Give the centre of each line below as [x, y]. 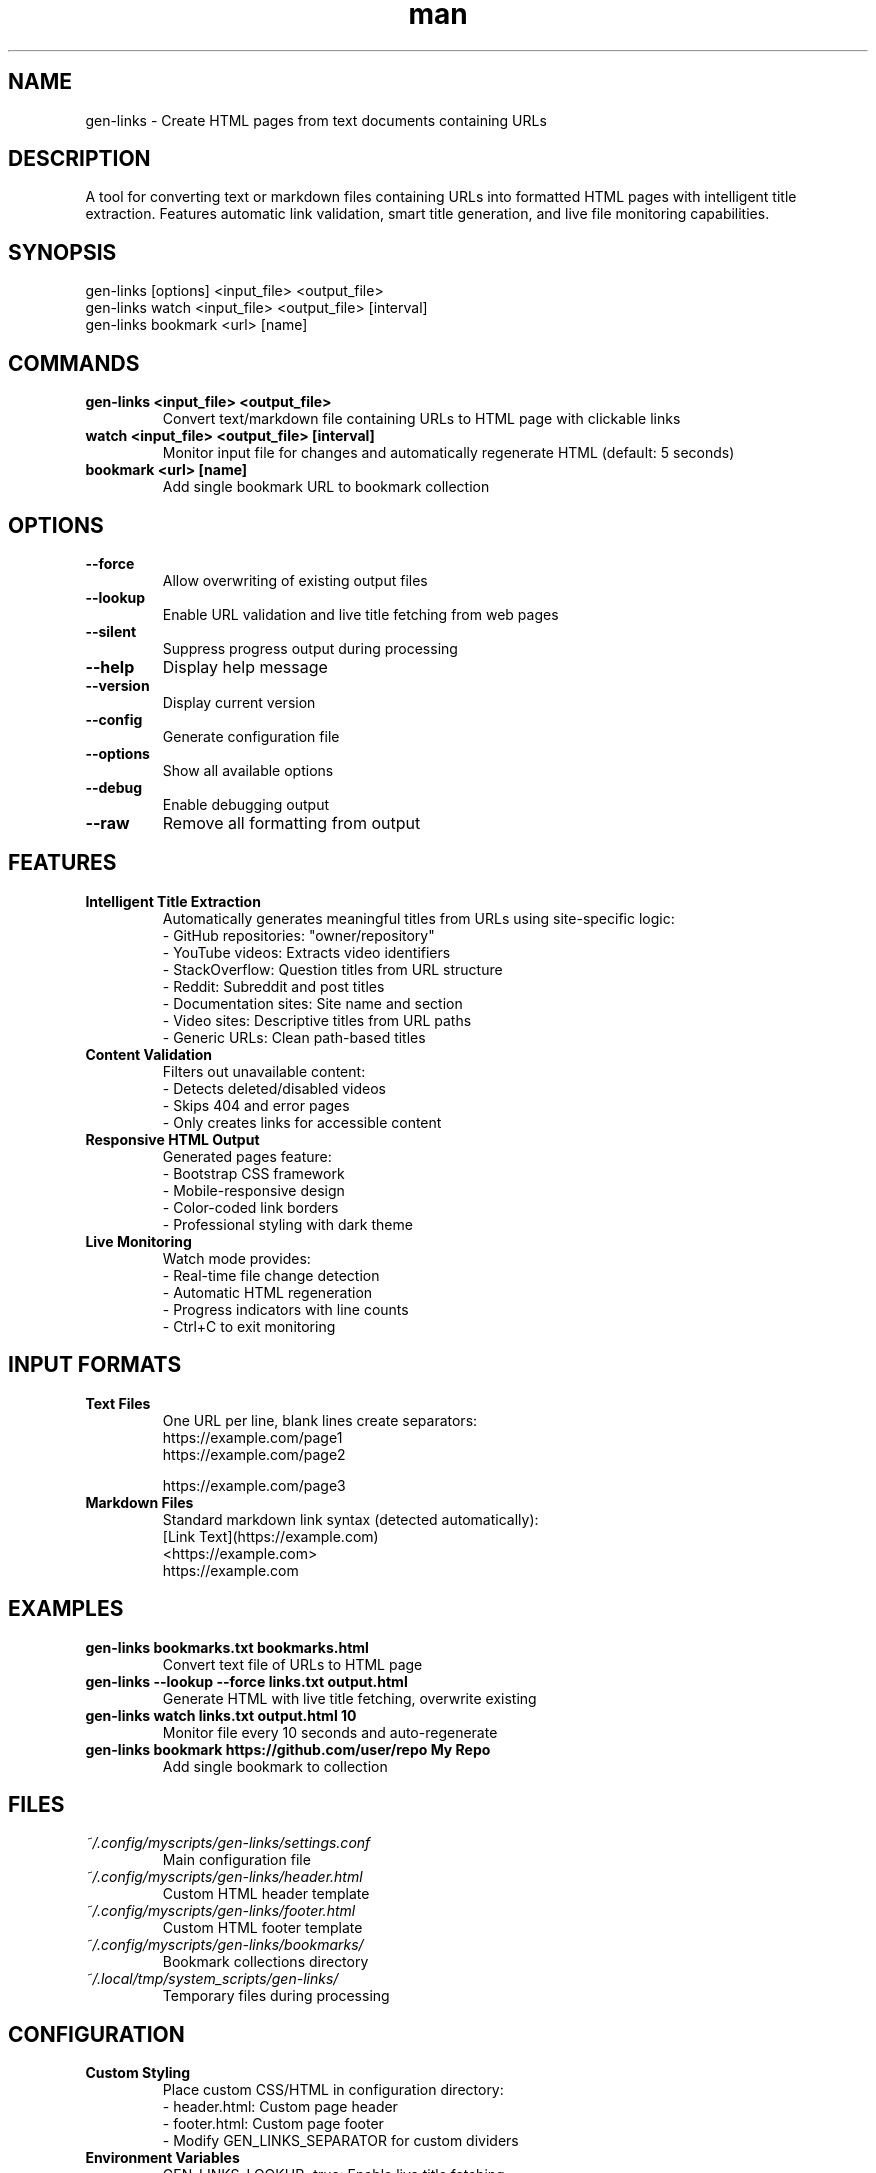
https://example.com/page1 [252, 1437]
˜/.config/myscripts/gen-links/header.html [224, 1877]
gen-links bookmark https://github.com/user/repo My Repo [288, 1749]
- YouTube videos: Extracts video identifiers [306, 952]
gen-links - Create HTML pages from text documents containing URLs [316, 120]
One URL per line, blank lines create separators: [320, 1420]
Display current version [239, 702]
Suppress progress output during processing [310, 648]
